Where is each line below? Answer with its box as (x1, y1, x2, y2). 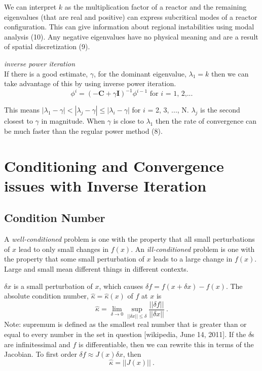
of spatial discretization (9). (4, 41, 90, 52)
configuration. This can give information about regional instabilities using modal (4, 21, 254, 32)
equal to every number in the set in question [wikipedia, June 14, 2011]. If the (4, 329, 246, 340)
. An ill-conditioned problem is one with (131, 243, 255, 254)
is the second (200, 104, 240, 115)
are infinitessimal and (4, 339, 70, 349)
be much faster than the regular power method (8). (4, 125, 163, 136)
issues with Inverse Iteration (4, 175, 207, 196)
